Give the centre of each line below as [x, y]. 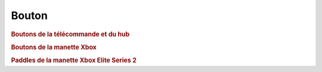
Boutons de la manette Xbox [54, 47]
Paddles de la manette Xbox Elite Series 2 [74, 61]
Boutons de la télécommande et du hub [70, 34]
